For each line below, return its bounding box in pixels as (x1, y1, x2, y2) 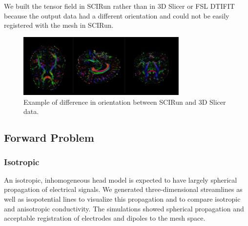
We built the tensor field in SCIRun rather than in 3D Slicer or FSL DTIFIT (4, 1, 235, 11)
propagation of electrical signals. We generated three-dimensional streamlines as (4, 184, 243, 194)
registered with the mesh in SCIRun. (4, 20, 114, 30)
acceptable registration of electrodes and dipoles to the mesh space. (4, 213, 206, 223)
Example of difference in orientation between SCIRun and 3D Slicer (23, 96, 226, 107)
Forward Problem (4, 130, 94, 145)
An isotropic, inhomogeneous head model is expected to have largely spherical (4, 174, 237, 185)
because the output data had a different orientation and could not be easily (4, 10, 229, 20)
